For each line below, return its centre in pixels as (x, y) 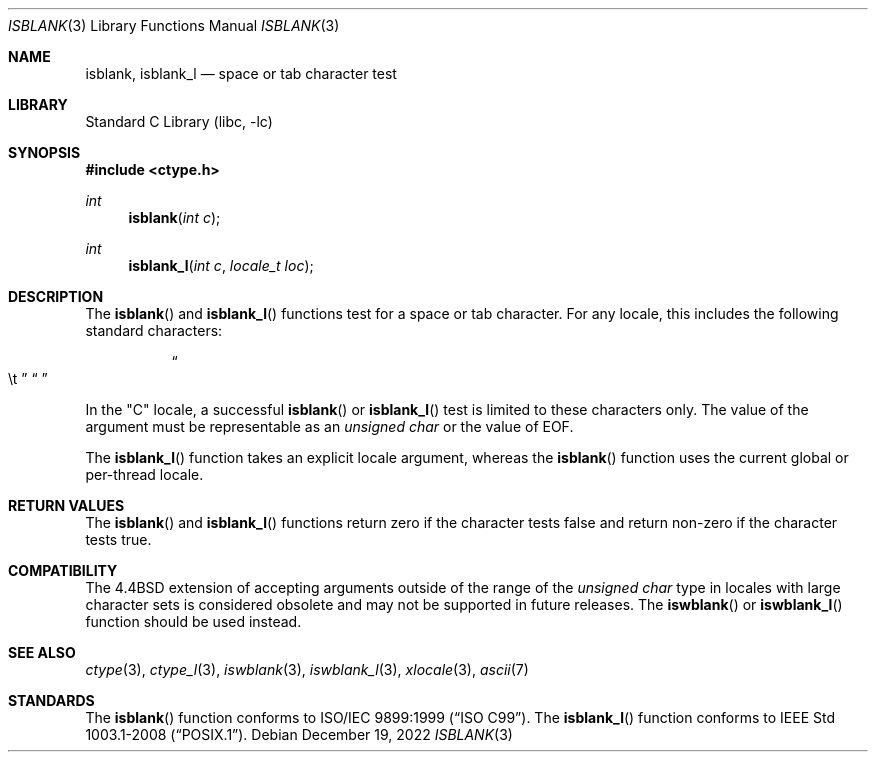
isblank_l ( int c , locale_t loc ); (221, 265)
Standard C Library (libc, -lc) (179, 121)
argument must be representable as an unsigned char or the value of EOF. (329, 426)
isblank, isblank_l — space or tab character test (241, 73)
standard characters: (154, 330)
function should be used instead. (193, 621)
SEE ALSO (42, 652)
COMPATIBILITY (63, 570)
